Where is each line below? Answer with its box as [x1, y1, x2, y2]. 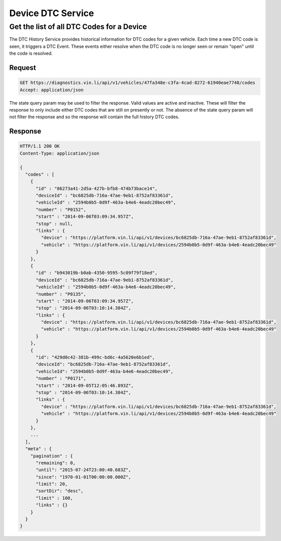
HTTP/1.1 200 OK [20, 143, 60, 149]
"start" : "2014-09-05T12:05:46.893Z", [36, 383, 134, 388]
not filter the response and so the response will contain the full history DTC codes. [9, 114, 180, 120]
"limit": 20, [36, 481, 68, 487]
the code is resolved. [9, 50, 53, 56]
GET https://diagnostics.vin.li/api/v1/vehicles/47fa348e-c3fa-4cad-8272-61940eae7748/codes [20, 80, 255, 85]
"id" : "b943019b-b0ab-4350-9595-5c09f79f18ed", [36, 270, 158, 276]
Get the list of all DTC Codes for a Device [9, 22, 148, 31]
